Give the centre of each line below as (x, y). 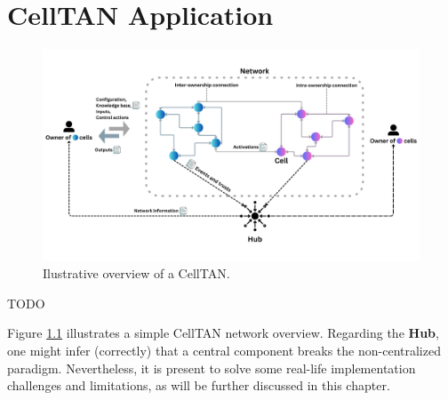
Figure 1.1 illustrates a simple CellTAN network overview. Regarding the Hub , (223, 333)
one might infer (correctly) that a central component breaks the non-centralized (224, 350)
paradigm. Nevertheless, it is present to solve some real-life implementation (212, 368)
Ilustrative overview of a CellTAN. (136, 273)
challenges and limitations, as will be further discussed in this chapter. (199, 385)
